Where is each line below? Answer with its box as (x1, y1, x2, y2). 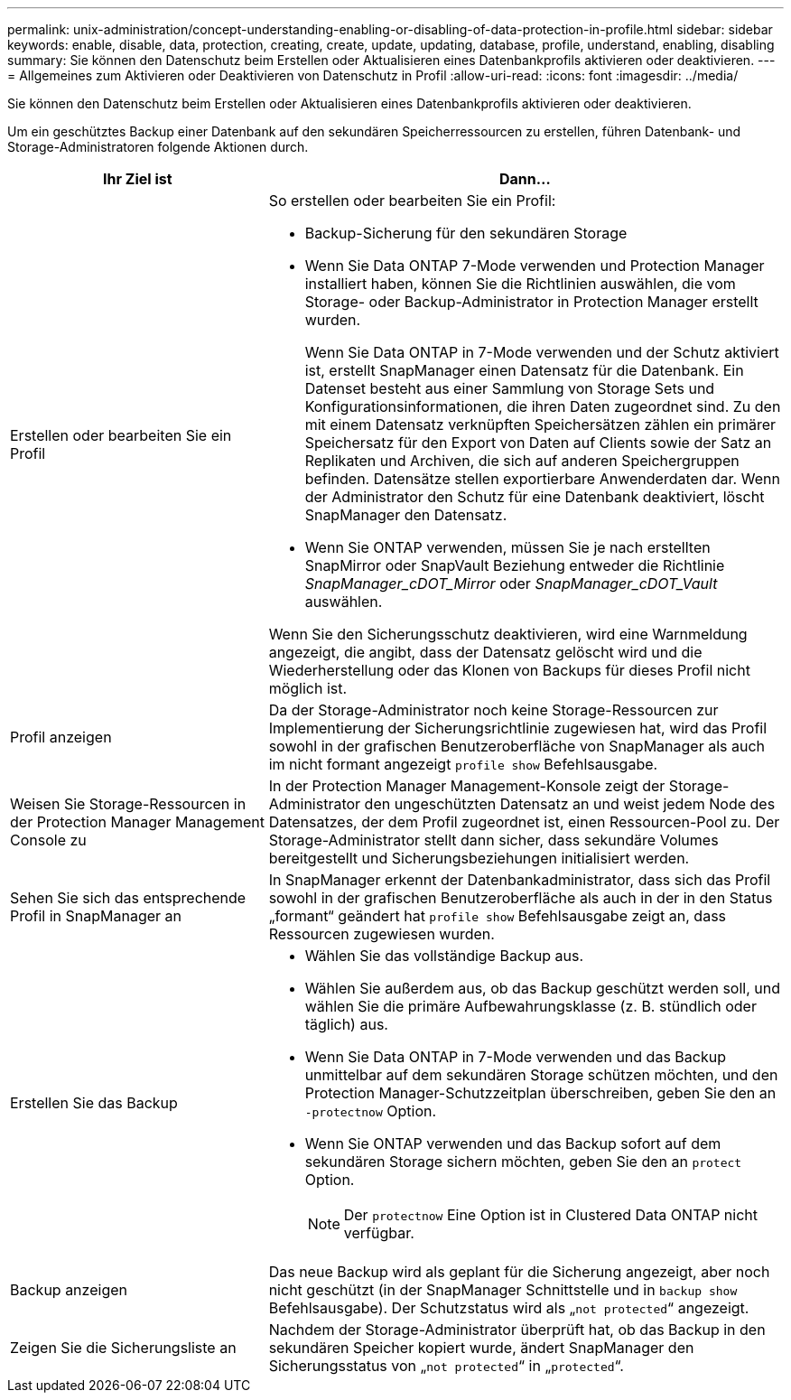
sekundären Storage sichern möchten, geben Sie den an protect (304, 1153, 742, 1171)
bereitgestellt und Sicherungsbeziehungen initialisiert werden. (268, 849, 690, 867)
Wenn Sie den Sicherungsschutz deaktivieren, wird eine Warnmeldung (268, 625, 748, 643)
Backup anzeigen (10, 1281, 127, 1299)
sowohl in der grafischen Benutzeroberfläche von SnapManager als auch (268, 737, 766, 755)
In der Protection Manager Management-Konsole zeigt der (268, 777, 665, 795)
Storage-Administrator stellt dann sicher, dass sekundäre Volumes (268, 831, 719, 849)
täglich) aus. (304, 1015, 388, 1033)
